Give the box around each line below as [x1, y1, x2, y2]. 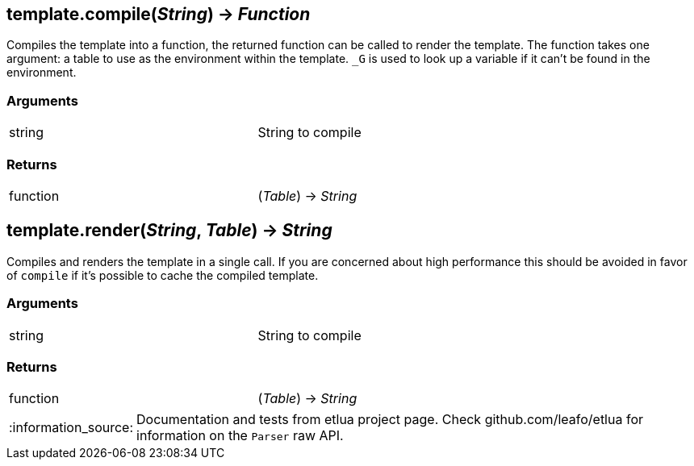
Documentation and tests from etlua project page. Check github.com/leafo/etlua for [136, 411, 644, 428]
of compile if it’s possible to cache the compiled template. [6, 268, 319, 282]
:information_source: [9, 419, 134, 436]
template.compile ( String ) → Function [6, 4, 311, 24]
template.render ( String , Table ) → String [6, 220, 332, 241]
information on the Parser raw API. [136, 427, 344, 444]
